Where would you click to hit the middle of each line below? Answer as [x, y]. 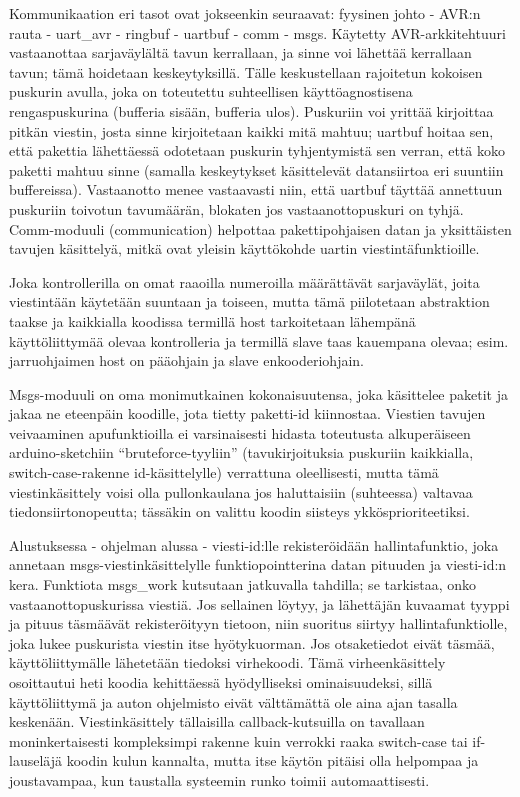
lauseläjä [35, 760]
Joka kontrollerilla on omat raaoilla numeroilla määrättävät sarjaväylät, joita [244, 281]
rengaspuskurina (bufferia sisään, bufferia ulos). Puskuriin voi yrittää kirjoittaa [251, 110]
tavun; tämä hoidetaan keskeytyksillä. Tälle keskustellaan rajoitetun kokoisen [246, 71]
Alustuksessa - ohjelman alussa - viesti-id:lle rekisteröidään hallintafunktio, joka [254, 544]
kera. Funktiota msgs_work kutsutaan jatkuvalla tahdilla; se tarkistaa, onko [243, 584]
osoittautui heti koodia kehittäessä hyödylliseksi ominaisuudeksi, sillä [221, 682]
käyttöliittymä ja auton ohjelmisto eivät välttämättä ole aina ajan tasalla [233, 701]
